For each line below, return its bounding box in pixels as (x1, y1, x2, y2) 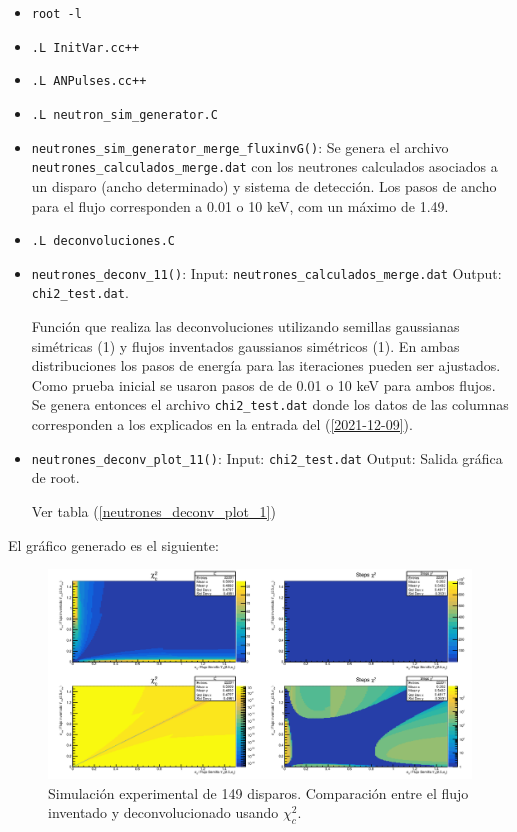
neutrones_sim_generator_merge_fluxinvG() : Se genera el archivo (31, 136, 449, 157)
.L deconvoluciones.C (31, 234, 175, 249)
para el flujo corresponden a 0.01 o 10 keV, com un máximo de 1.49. (31, 195, 449, 216)
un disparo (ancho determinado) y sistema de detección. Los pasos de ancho (31, 175, 497, 196)
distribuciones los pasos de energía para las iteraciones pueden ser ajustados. (31, 355, 501, 376)
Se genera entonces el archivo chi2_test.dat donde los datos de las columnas (31, 394, 509, 415)
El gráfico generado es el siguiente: (8, 534, 219, 555)
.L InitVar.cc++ (31, 40, 140, 55)
